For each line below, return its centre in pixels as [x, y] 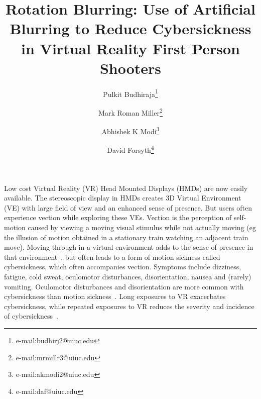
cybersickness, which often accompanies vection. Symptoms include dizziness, [123, 267]
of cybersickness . [31, 316]
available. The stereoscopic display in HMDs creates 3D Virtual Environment [123, 198]
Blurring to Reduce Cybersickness [130, 28]
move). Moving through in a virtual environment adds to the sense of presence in [129, 247]
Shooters [130, 68]
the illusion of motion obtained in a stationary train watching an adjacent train [126, 237]
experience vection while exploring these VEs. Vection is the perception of [118, 217]
